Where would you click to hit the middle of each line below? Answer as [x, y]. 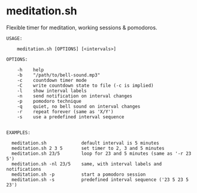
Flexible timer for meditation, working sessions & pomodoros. [82, 27]
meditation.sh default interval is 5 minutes [86, 143]
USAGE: [14, 38]
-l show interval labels [52, 91]
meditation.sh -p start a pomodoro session [79, 174]
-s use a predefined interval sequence [71, 117]
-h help [31, 70]
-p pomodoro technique [49, 101]
